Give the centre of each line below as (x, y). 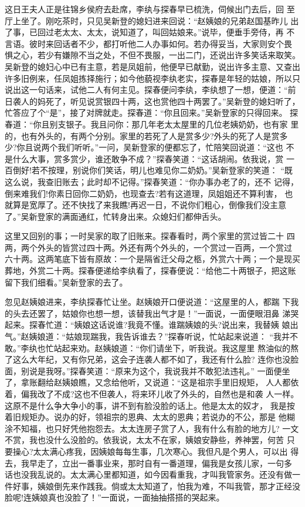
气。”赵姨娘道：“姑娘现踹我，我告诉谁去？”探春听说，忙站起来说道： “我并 (148, 336)
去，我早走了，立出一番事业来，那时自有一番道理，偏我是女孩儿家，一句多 (148, 463)
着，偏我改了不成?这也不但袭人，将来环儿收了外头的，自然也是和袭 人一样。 (152, 394)
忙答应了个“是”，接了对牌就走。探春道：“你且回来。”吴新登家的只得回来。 (146, 113)
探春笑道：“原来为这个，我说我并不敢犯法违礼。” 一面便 (176, 370)
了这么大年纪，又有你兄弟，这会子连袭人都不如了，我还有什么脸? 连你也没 (148, 359)
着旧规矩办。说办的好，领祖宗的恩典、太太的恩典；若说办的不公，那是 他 (146, 417)
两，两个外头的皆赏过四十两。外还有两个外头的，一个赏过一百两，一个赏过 (148, 247)
